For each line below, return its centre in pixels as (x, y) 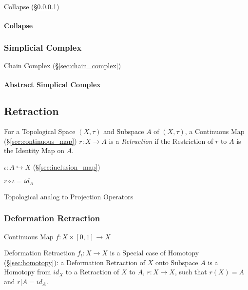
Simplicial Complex (43, 47)
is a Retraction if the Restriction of (161, 141)
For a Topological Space (40, 131)
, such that (191, 272)
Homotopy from (28, 272)
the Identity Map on (34, 150)
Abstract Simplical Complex (52, 85)
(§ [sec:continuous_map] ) (40, 141)
